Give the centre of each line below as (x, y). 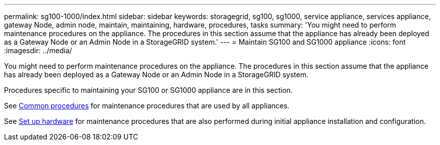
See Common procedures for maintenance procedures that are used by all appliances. (147, 106)
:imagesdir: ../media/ (38, 50)
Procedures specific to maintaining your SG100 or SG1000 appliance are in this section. (148, 90)
